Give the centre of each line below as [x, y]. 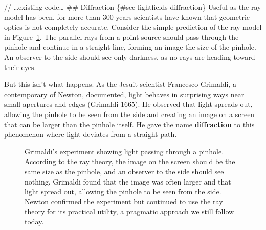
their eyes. [20, 67]
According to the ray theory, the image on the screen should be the [130, 161]
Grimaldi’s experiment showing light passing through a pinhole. [124, 151]
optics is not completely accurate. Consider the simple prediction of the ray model [133, 27]
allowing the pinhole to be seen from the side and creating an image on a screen [129, 114]
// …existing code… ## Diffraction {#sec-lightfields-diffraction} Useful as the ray [133, 7]
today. [34, 221]
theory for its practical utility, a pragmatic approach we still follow [129, 211]
